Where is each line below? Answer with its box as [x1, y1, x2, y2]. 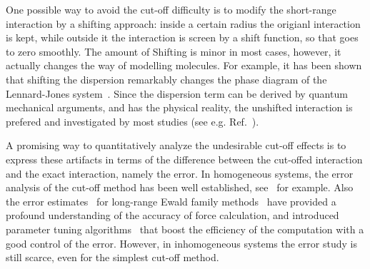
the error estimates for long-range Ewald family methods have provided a [6, 193, 336, 208]
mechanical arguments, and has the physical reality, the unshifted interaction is [6, 100, 353, 115]
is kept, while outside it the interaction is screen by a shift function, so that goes [6, 30, 359, 45]
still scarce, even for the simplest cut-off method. [6, 250, 219, 265]
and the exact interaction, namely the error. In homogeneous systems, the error [6, 166, 354, 181]
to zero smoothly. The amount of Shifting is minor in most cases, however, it [6, 44, 341, 59]
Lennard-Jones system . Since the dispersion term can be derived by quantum [6, 86, 348, 101]
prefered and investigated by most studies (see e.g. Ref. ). [6, 113, 259, 128]
